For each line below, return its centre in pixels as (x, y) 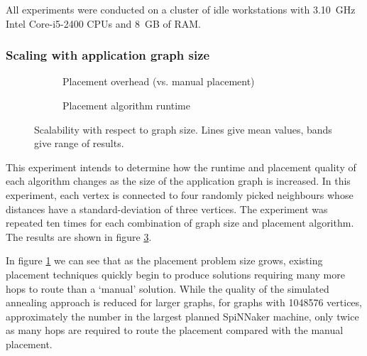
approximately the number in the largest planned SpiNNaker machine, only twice (182, 316)
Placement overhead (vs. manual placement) (159, 81)
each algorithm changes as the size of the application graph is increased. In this (178, 181)
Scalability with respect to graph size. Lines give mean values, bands (183, 129)
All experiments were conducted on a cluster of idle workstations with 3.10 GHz (181, 9)
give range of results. (79, 143)
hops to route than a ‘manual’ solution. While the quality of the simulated (168, 288)
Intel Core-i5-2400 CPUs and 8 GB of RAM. (103, 23)
